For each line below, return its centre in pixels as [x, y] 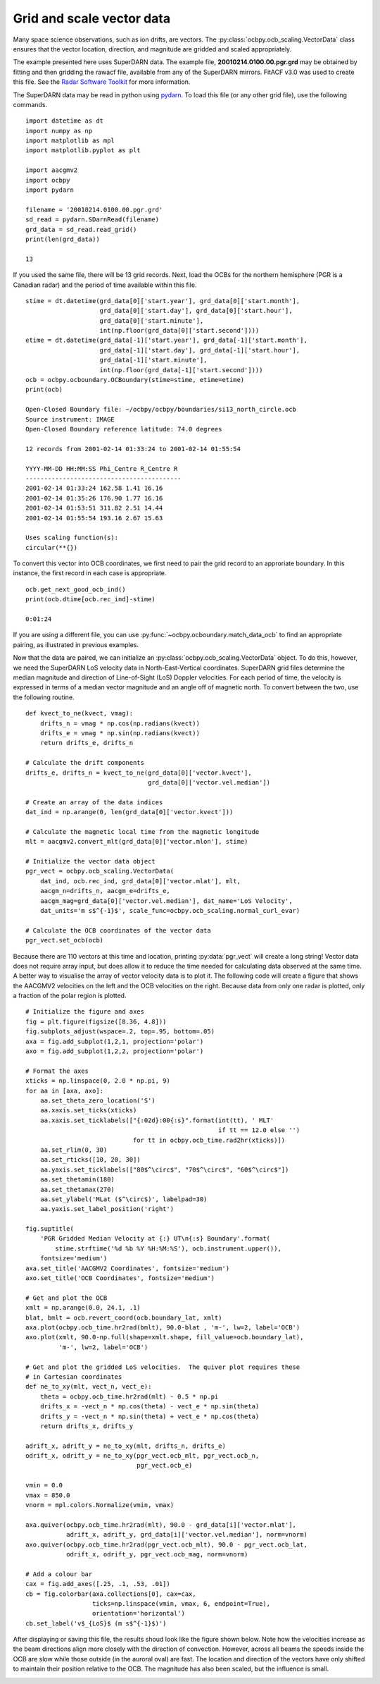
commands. [30, 104]
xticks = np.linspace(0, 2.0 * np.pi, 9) [98, 1081]
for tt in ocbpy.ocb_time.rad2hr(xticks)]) [209, 1140]
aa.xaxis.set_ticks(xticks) [88, 1111]
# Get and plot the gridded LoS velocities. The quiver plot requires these [163, 1367]
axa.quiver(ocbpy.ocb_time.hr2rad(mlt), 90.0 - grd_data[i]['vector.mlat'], [161, 1525]
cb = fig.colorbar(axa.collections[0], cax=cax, [111, 1594]
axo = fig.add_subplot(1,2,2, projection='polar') [115, 1051]
